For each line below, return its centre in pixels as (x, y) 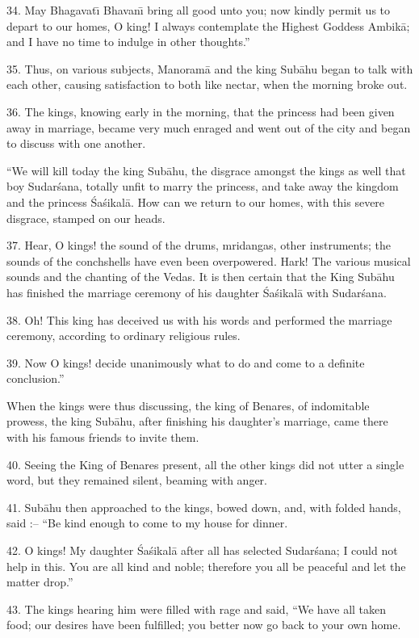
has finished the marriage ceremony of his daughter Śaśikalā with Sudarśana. (197, 292)
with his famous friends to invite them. (103, 437)
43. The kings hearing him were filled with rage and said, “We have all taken (197, 609)
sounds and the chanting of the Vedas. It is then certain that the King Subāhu (201, 277)
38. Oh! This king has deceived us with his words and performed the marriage (199, 319)
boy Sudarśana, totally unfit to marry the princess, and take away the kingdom (203, 186)
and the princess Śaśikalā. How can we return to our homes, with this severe (196, 201)
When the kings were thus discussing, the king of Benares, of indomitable (188, 405)
